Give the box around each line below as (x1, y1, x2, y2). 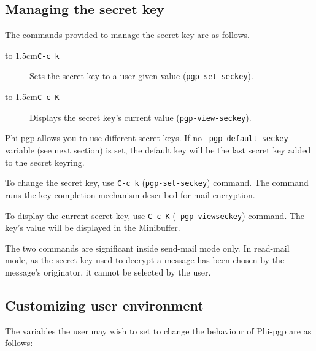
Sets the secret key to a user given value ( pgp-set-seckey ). (29, 69, 253, 82)
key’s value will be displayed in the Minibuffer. (5, 221, 180, 234)
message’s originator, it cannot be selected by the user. (5, 265, 211, 278)
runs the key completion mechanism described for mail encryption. (5, 188, 255, 201)
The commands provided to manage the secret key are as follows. (5, 28, 250, 41)
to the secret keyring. (5, 155, 85, 168)
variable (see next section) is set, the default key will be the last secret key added (5, 144, 311, 156)
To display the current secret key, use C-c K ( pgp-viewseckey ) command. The (5, 209, 305, 222)
